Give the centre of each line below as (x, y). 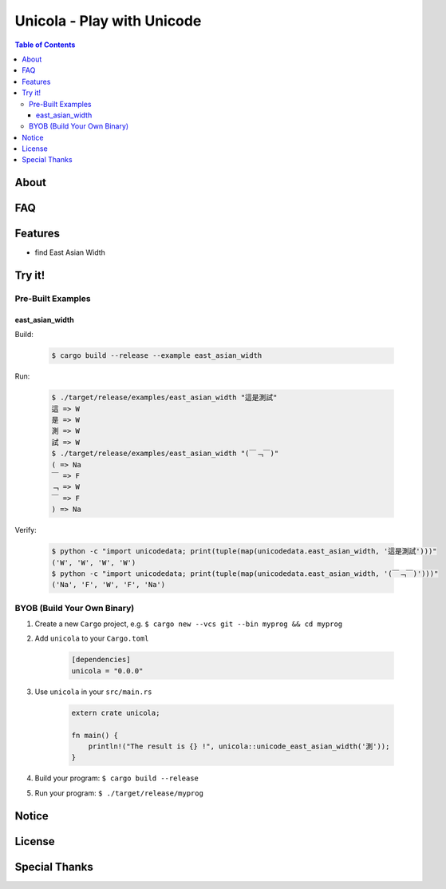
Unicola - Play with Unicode (108, 21)
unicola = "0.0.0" (107, 671)
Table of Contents (45, 45)
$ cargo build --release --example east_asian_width (157, 356)
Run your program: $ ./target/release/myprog (119, 793)
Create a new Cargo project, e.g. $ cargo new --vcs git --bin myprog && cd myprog (189, 624)
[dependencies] (101, 660)
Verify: (26, 530)
